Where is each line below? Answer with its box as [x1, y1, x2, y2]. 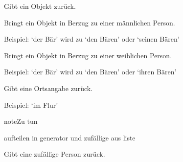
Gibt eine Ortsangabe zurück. [4, 83, 93, 93]
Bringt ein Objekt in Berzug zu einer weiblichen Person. [4, 50, 172, 60]
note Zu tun [4, 116, 38, 126]
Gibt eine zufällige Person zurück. [4, 149, 105, 159]
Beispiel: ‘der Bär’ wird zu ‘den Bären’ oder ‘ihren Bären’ [4, 67, 177, 77]
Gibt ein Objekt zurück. [4, 1, 76, 11]
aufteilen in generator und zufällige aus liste [4, 132, 136, 142]
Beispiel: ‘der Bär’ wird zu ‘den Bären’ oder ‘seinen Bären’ [4, 34, 180, 44]
